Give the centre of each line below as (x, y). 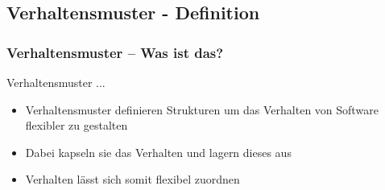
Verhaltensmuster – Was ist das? (115, 52)
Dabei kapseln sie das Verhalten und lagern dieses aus (158, 152)
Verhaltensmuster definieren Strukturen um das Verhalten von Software (202, 109)
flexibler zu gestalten (77, 125)
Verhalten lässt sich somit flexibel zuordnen (132, 179)
